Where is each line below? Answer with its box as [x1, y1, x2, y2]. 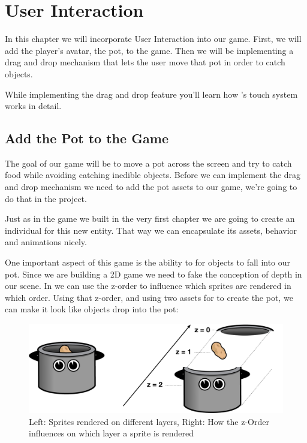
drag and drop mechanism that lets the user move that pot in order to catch [5, 56, 285, 68]
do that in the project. [5, 192, 87, 204]
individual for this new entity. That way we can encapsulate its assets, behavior [5, 224, 297, 236]
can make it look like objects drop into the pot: [5, 303, 179, 315]
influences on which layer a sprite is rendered [29, 427, 194, 439]
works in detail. [5, 100, 62, 112]
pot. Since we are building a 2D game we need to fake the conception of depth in [5, 267, 302, 280]
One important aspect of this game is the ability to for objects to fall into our [5, 256, 291, 269]
